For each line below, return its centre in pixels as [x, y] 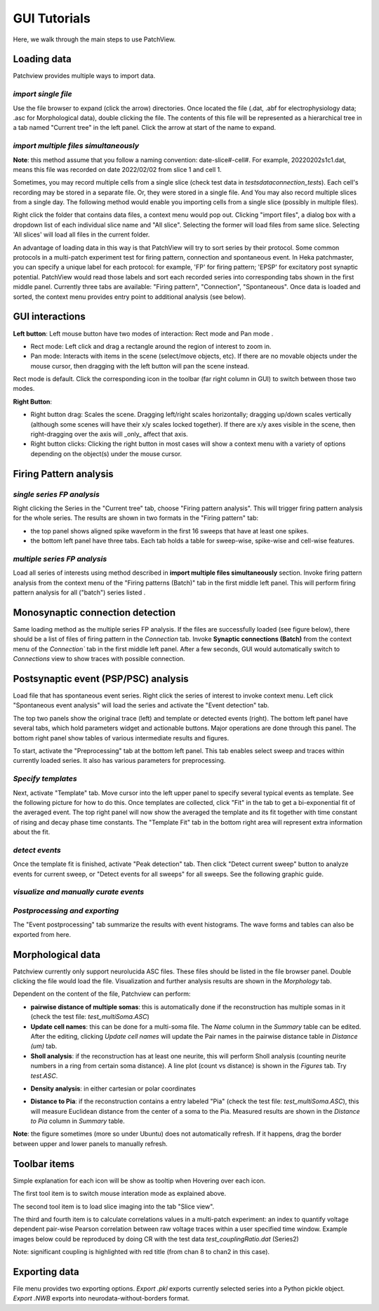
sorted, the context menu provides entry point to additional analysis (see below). [129, 297]
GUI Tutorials [52, 18]
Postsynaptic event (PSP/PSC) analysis [101, 678]
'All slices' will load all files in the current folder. [81, 234]
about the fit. [32, 832]
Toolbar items [44, 1164]
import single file [43, 94]
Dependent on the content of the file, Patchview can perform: [102, 994]
